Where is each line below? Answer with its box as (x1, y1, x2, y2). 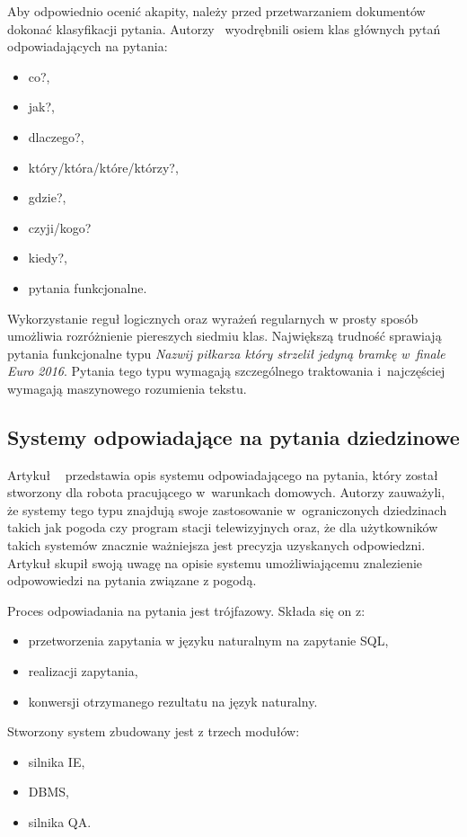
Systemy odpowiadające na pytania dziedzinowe (7, 423, 460, 450)
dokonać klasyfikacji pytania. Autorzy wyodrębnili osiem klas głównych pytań (7, 19, 441, 38)
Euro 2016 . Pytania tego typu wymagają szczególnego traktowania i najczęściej (7, 361, 445, 380)
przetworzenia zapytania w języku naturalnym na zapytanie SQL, (28, 631, 389, 650)
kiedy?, (28, 248, 67, 267)
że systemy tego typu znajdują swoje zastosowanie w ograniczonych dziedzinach (7, 500, 447, 519)
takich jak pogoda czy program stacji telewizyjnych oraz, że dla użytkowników (7, 518, 438, 537)
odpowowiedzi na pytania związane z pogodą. (7, 571, 257, 590)
